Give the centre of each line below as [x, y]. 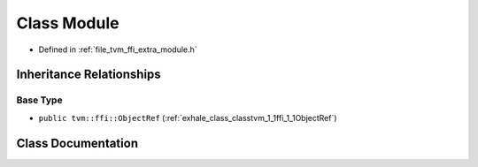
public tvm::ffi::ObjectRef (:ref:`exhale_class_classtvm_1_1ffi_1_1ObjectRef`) [188, 118]
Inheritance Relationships [89, 75]
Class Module [68, 23]
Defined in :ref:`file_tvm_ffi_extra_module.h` [118, 49]
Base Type [39, 100]
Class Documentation [77, 143]
